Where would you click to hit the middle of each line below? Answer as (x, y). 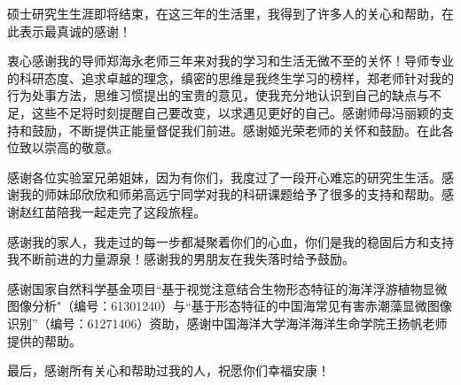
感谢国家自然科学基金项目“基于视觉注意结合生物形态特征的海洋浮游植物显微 (227, 288)
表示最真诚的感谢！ (75, 31)
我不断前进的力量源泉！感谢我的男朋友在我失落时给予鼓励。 (181, 259)
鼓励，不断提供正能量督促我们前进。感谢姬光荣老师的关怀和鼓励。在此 (236, 130)
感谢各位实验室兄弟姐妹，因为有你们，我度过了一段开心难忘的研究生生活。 (224, 177)
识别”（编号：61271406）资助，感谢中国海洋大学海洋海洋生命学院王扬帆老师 (227, 323)
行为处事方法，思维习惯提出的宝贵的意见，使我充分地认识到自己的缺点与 (218, 95)
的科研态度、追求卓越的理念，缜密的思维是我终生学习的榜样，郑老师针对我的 (230, 77)
